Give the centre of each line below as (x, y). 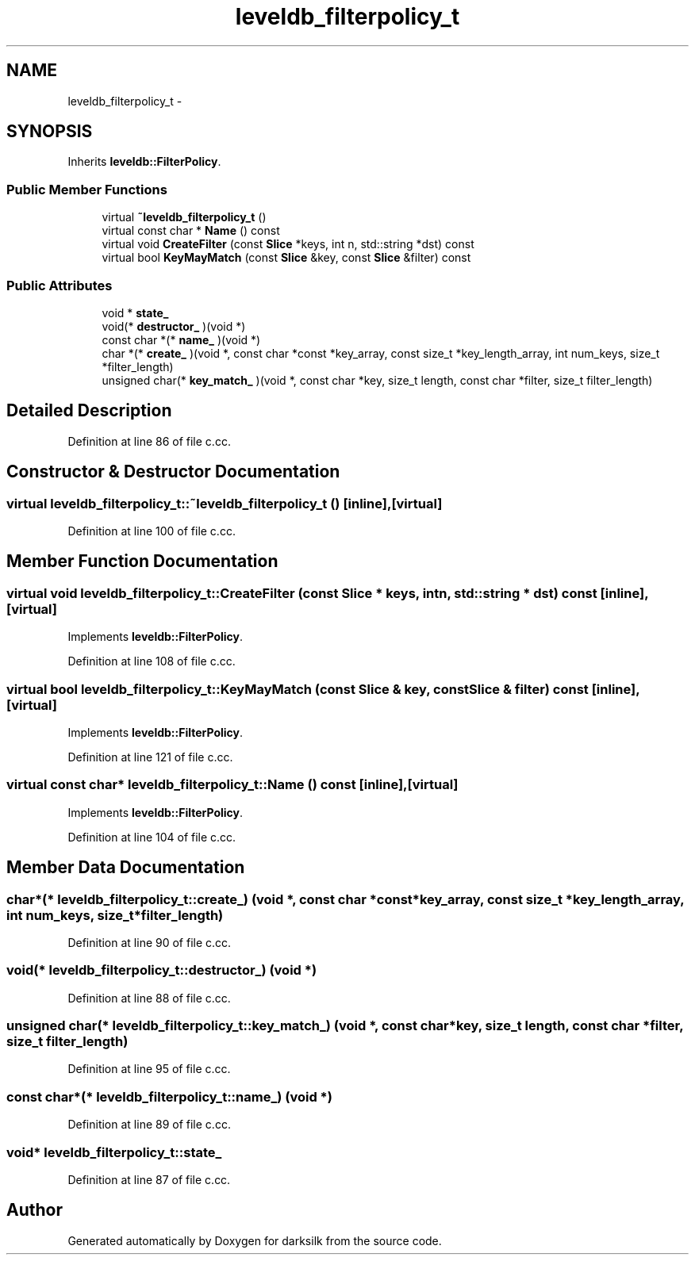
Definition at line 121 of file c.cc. (150, 757)
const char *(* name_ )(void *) (181, 339)
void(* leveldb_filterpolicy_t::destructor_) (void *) (162, 970)
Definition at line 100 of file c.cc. (152, 531)
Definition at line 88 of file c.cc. (149, 998)
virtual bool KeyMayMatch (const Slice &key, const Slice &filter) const (286, 258)
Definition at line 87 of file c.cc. (149, 1179)
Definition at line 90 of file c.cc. (150, 942)
